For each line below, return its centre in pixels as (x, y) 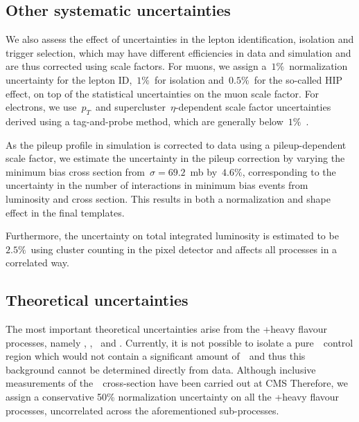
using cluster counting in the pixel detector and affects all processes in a (184, 249)
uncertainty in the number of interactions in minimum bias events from (157, 185)
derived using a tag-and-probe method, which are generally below (145, 121)
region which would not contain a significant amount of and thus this (156, 356)
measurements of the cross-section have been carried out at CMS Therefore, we (177, 383)
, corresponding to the (289, 171)
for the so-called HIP (298, 79)
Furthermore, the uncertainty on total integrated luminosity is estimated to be (172, 236)
